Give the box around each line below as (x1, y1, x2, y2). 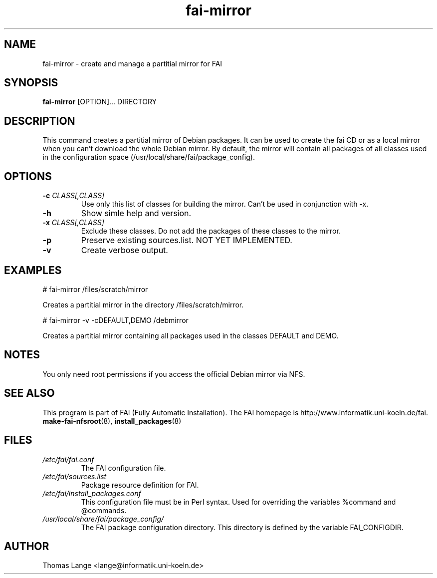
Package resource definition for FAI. (81, 480, 199, 489)
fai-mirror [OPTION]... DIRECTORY (42, 97, 157, 106)
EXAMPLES (4, 264, 62, 277)
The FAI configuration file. (81, 463, 166, 472)
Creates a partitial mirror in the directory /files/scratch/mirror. (42, 300, 244, 309)
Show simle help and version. (81, 208, 192, 219)
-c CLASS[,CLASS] (42, 191, 105, 200)
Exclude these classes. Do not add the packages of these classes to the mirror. (81, 227, 341, 236)
